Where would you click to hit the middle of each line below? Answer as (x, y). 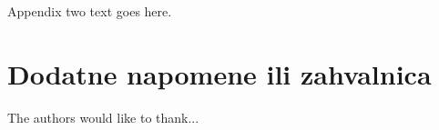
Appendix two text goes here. (90, 11)
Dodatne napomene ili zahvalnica (219, 73)
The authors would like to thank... (103, 117)
